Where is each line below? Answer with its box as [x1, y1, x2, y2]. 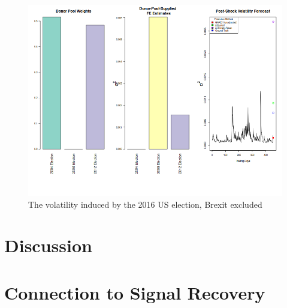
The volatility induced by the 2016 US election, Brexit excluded [28, 198, 262, 210]
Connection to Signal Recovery [4, 280, 265, 304]
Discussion [4, 233, 92, 258]
